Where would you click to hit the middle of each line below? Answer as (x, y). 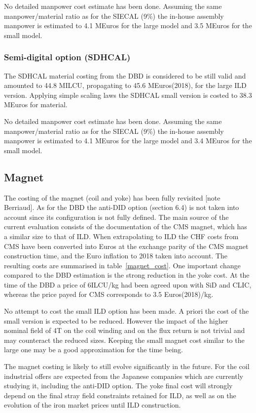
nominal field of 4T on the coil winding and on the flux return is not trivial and (125, 330)
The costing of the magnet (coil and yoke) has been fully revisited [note (112, 197)
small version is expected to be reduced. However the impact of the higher (116, 320)
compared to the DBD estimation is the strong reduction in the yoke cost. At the (127, 275)
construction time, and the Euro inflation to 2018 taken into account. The (116, 256)
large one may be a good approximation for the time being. (93, 350)
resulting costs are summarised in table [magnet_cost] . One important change (122, 265)
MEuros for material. (36, 104)
